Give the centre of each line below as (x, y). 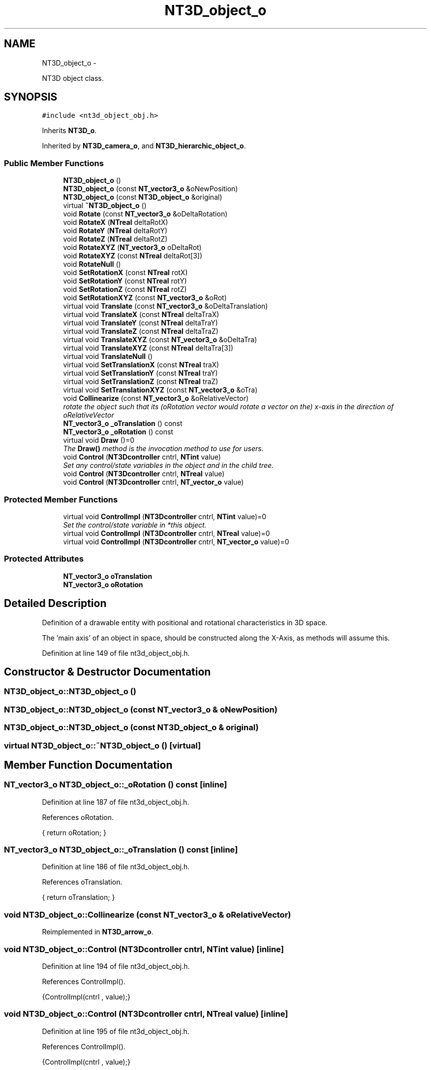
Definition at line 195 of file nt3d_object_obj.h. (116, 1031)
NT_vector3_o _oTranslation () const (123, 424)
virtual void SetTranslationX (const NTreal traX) (141, 365)
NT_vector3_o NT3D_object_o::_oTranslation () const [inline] (121, 850)
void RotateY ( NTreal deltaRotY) (115, 231)
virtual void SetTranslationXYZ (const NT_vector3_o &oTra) (160, 390)
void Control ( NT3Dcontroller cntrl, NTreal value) (144, 474)
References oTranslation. (82, 882)
